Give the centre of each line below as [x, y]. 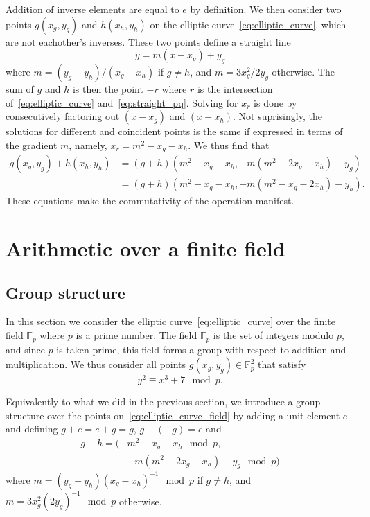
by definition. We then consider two [266, 9]
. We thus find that [229, 144]
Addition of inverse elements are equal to [92, 9]
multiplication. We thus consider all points [96, 364]
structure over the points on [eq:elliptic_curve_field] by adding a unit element [173, 415]
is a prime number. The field [136, 335]
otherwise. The [303, 71]
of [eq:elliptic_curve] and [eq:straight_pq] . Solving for [122, 102]
